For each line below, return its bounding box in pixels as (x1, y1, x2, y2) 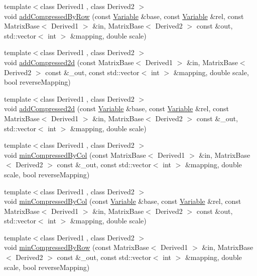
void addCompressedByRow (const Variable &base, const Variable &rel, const (4, 11, 244, 21)
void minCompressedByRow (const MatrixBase (4, 242, 149, 252)
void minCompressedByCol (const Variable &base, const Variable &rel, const (4, 196, 241, 206)
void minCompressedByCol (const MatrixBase (4, 149, 146, 160)
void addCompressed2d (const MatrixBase (4, 57, 134, 67)
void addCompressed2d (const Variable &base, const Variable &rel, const (4, 103, 229, 114)
